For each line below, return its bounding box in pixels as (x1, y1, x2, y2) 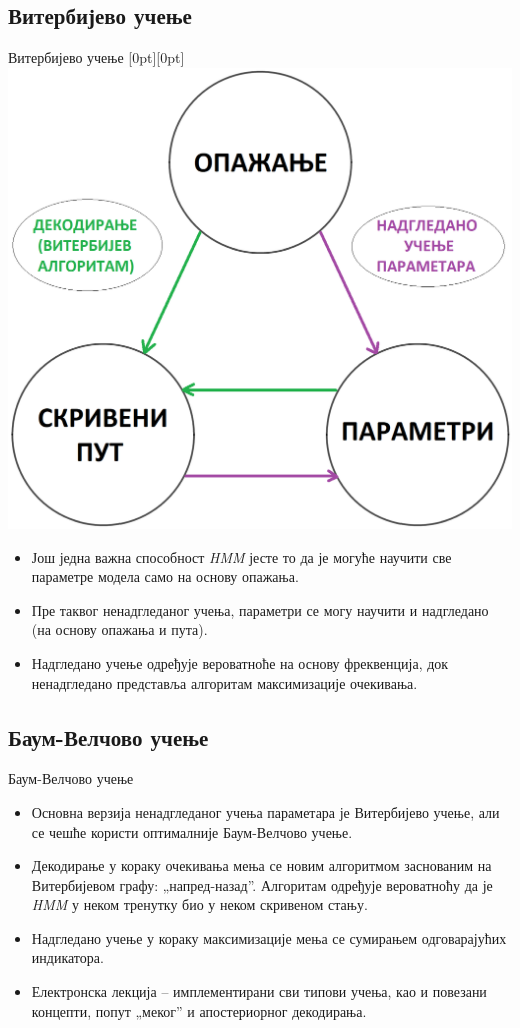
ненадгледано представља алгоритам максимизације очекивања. (31, 672, 418, 693)
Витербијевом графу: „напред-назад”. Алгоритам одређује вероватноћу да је (31, 874, 493, 895)
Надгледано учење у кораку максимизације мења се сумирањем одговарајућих (31, 927, 507, 948)
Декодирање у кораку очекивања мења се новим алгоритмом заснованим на (31, 855, 492, 876)
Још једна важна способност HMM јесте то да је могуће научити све (31, 546, 452, 567)
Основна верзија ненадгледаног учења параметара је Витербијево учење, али (31, 801, 500, 822)
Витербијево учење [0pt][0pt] (8, 47, 185, 68)
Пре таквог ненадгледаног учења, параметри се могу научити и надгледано (31, 599, 489, 620)
